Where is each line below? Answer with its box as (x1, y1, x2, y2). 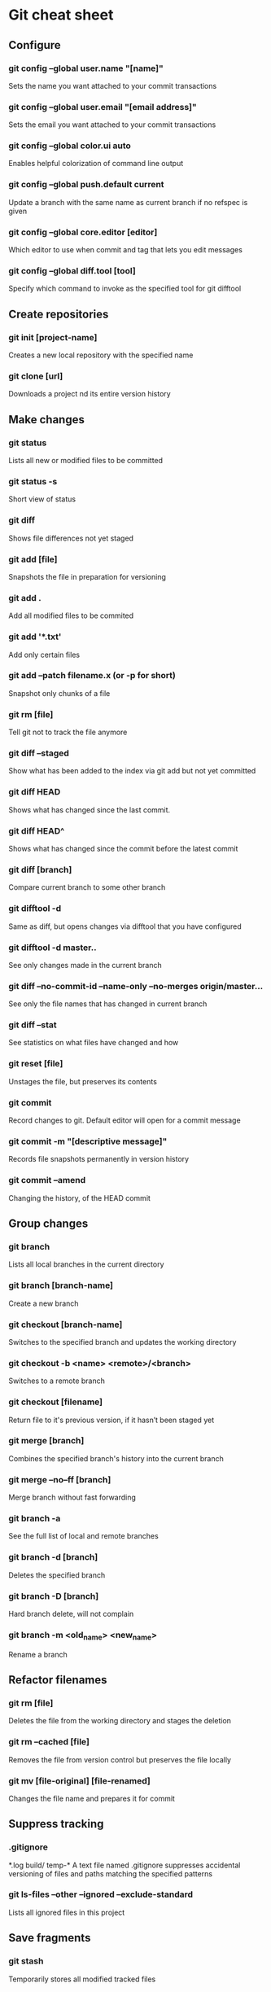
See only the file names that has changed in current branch (8, 999, 208, 1009)
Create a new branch (8, 1298, 79, 1308)
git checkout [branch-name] (8, 1319, 123, 1330)
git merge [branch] (8, 1435, 85, 1447)
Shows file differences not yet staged (8, 533, 134, 543)
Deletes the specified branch (8, 1570, 106, 1580)
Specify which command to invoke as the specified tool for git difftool (8, 283, 242, 294)
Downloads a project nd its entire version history (8, 389, 171, 399)
